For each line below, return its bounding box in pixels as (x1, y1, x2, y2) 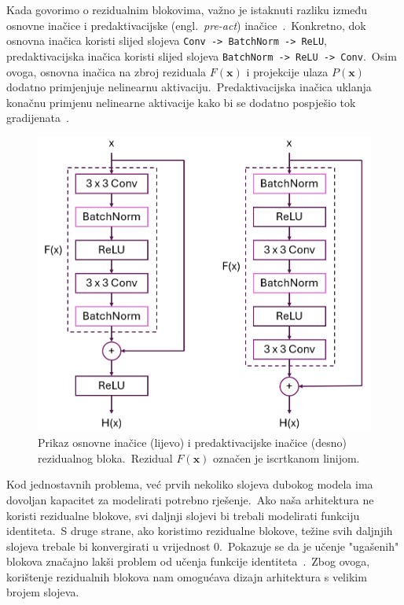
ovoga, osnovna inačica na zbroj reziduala (6, 63, 207, 79)
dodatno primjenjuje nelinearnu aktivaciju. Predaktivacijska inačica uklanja (6, 79, 372, 95)
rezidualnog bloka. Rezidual (38, 449, 173, 466)
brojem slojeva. (6, 584, 79, 600)
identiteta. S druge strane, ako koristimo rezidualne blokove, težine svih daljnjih (6, 522, 393, 539)
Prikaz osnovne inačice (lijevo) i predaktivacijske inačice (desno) (38, 434, 347, 451)
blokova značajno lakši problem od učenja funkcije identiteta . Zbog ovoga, (6, 553, 370, 570)
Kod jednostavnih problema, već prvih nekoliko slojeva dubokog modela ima (6, 476, 373, 492)
